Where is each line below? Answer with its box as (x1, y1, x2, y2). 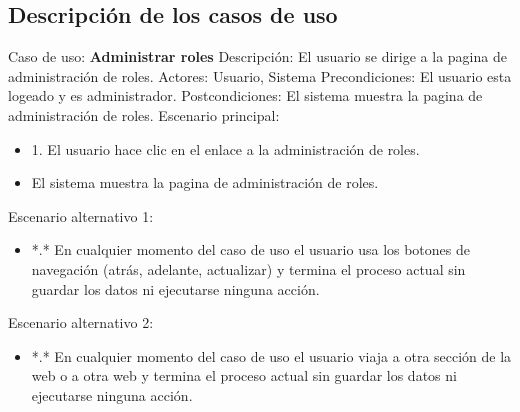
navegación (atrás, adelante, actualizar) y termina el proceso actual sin (31, 258, 466, 279)
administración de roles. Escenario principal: (8, 104, 280, 125)
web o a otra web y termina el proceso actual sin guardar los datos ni (31, 365, 457, 386)
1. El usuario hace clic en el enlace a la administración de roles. (31, 138, 420, 159)
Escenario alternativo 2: (8, 312, 154, 333)
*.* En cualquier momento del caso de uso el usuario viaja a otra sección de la (31, 345, 512, 366)
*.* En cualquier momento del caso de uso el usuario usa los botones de (31, 239, 470, 260)
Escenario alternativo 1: (8, 205, 154, 226)
